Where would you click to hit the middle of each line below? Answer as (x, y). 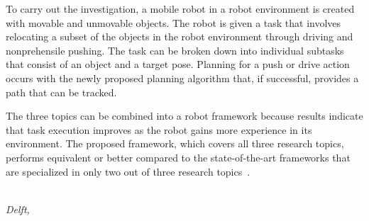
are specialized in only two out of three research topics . (128, 171)
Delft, (18, 209)
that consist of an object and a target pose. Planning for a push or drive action (178, 64)
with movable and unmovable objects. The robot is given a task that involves (174, 22)
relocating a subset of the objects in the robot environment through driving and (180, 36)
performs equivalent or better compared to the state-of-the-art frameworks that (178, 157)
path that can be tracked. (61, 92)
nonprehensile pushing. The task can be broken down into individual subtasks (175, 50)
